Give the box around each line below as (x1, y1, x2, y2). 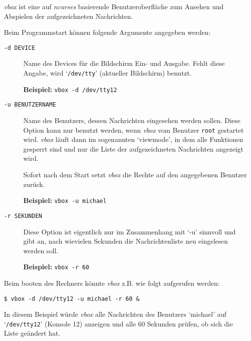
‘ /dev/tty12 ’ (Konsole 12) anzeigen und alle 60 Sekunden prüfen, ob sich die (4, 318, 233, 328)
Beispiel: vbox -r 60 (23, 262, 89, 272)
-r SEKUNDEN (4, 212, 42, 219)
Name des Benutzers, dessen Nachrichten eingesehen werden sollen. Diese (23, 115, 241, 125)
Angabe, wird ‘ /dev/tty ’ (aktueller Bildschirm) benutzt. (23, 68, 192, 78)
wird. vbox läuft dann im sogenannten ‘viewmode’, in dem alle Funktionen (23, 134, 243, 144)
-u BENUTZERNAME (4, 101, 56, 108)
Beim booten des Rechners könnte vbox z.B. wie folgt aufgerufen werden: (4, 278, 220, 288)
